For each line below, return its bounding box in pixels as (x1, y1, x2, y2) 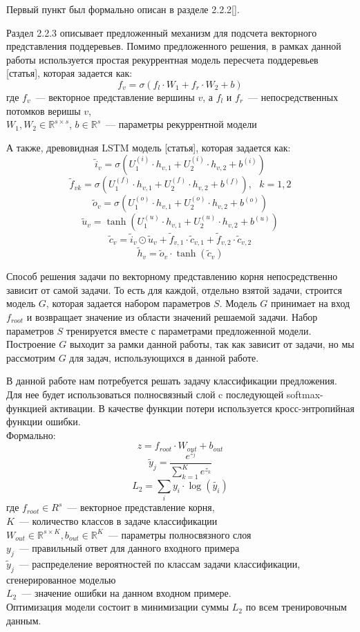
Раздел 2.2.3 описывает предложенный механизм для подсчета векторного (6, 25, 317, 39)
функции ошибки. (6, 414, 81, 429)
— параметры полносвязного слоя (108, 527, 252, 541)
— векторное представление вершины (35, 89, 195, 104)
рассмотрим (6, 350, 55, 364)
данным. (6, 613, 41, 627)
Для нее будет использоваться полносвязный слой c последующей (6, 387, 284, 401)
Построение (6, 337, 56, 351)
